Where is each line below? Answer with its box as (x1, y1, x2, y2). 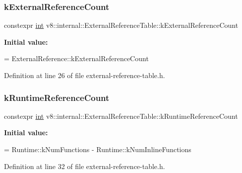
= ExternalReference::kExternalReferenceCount (4, 53, 149, 64)
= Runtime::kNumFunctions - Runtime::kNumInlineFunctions (4, 144, 191, 154)
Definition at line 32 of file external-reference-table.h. (4, 161, 165, 171)
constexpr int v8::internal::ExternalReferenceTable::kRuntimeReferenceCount (4, 110, 238, 121)
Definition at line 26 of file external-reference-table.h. (4, 70, 165, 80)
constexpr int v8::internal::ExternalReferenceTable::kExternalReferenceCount (4, 20, 239, 30)
